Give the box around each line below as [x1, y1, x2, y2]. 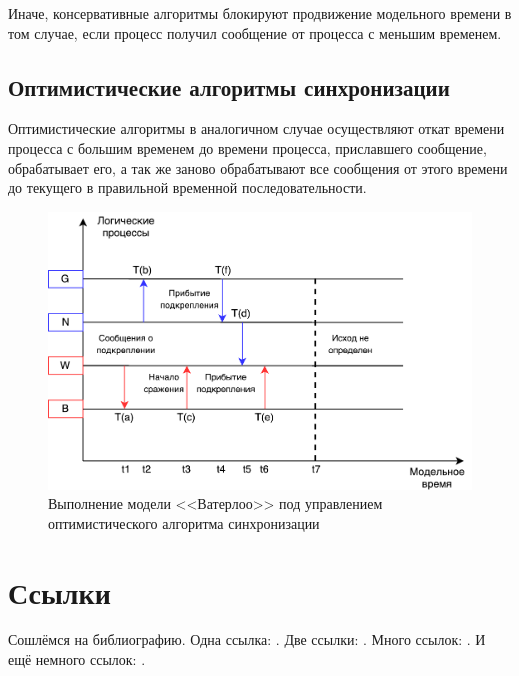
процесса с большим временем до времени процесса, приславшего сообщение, [8, 137, 487, 158]
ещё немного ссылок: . [8, 649, 146, 670]
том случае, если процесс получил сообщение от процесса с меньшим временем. [8, 22, 502, 43]
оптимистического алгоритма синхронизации [48, 512, 320, 533]
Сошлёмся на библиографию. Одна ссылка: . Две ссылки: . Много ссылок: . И [8, 629, 486, 650]
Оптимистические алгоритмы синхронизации [8, 71, 450, 102]
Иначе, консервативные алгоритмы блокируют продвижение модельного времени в [8, 3, 512, 23]
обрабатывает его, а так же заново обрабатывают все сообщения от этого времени [8, 157, 508, 178]
